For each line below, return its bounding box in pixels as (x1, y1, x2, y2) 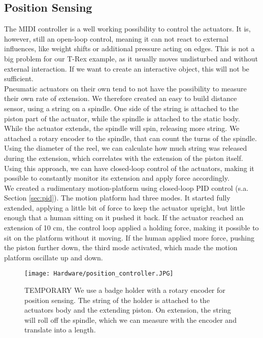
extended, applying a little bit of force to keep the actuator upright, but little (4, 202, 245, 213)
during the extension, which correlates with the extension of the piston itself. (4, 152, 243, 163)
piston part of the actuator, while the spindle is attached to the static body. (4, 113, 240, 123)
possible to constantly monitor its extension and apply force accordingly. (4, 173, 229, 183)
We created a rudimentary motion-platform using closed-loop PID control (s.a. (4, 182, 249, 193)
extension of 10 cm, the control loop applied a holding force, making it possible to (4, 222, 259, 233)
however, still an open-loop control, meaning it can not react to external (4, 33, 229, 44)
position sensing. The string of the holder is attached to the (24, 294, 210, 305)
